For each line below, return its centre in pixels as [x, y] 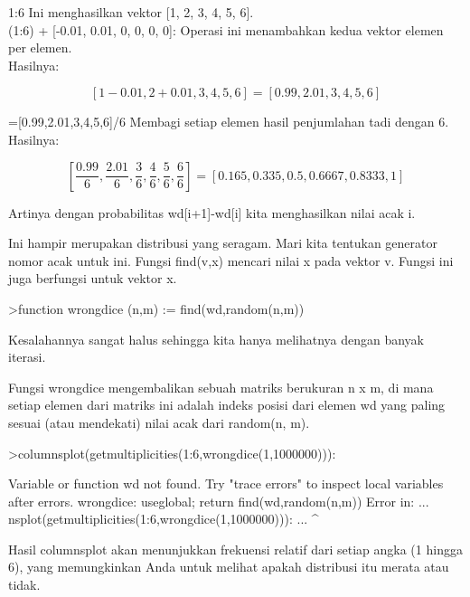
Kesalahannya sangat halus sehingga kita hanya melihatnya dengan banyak [216, 339]
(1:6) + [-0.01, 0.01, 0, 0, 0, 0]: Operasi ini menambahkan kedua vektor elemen [226, 29]
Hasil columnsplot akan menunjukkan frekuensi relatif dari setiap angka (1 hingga [235, 549]
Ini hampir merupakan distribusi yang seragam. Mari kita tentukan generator [223, 243]
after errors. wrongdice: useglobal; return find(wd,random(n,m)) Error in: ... [219, 501]
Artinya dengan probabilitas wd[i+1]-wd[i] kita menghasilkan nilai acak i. [212, 212]
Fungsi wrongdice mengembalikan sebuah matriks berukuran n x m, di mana [221, 387]
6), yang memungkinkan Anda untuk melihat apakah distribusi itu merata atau [229, 567]
